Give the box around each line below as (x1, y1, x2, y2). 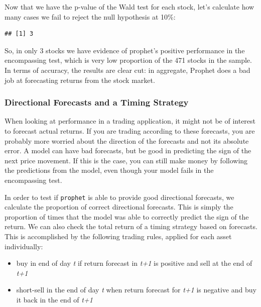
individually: (5, 241, 43, 251)
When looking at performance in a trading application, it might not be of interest (5, 116, 256, 126)
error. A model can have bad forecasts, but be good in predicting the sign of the (5, 145, 251, 156)
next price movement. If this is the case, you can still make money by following (5, 155, 248, 165)
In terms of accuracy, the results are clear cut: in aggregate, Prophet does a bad (5, 64, 250, 75)
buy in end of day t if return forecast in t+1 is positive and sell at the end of (16, 258, 252, 268)
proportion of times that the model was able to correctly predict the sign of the (5, 211, 249, 222)
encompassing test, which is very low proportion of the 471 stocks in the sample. (5, 55, 252, 65)
